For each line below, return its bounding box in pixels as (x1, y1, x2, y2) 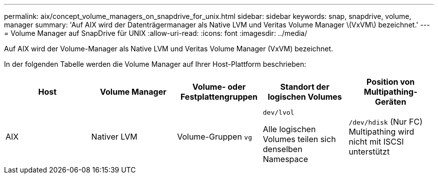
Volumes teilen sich (262, 134, 336, 144)
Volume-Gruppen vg (177, 131, 252, 142)
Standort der (280, 82, 329, 92)
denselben (262, 144, 302, 154)
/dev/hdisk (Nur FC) (348, 116, 422, 127)
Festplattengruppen (180, 92, 258, 102)
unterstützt (348, 146, 390, 157)
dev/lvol (262, 109, 294, 116)
